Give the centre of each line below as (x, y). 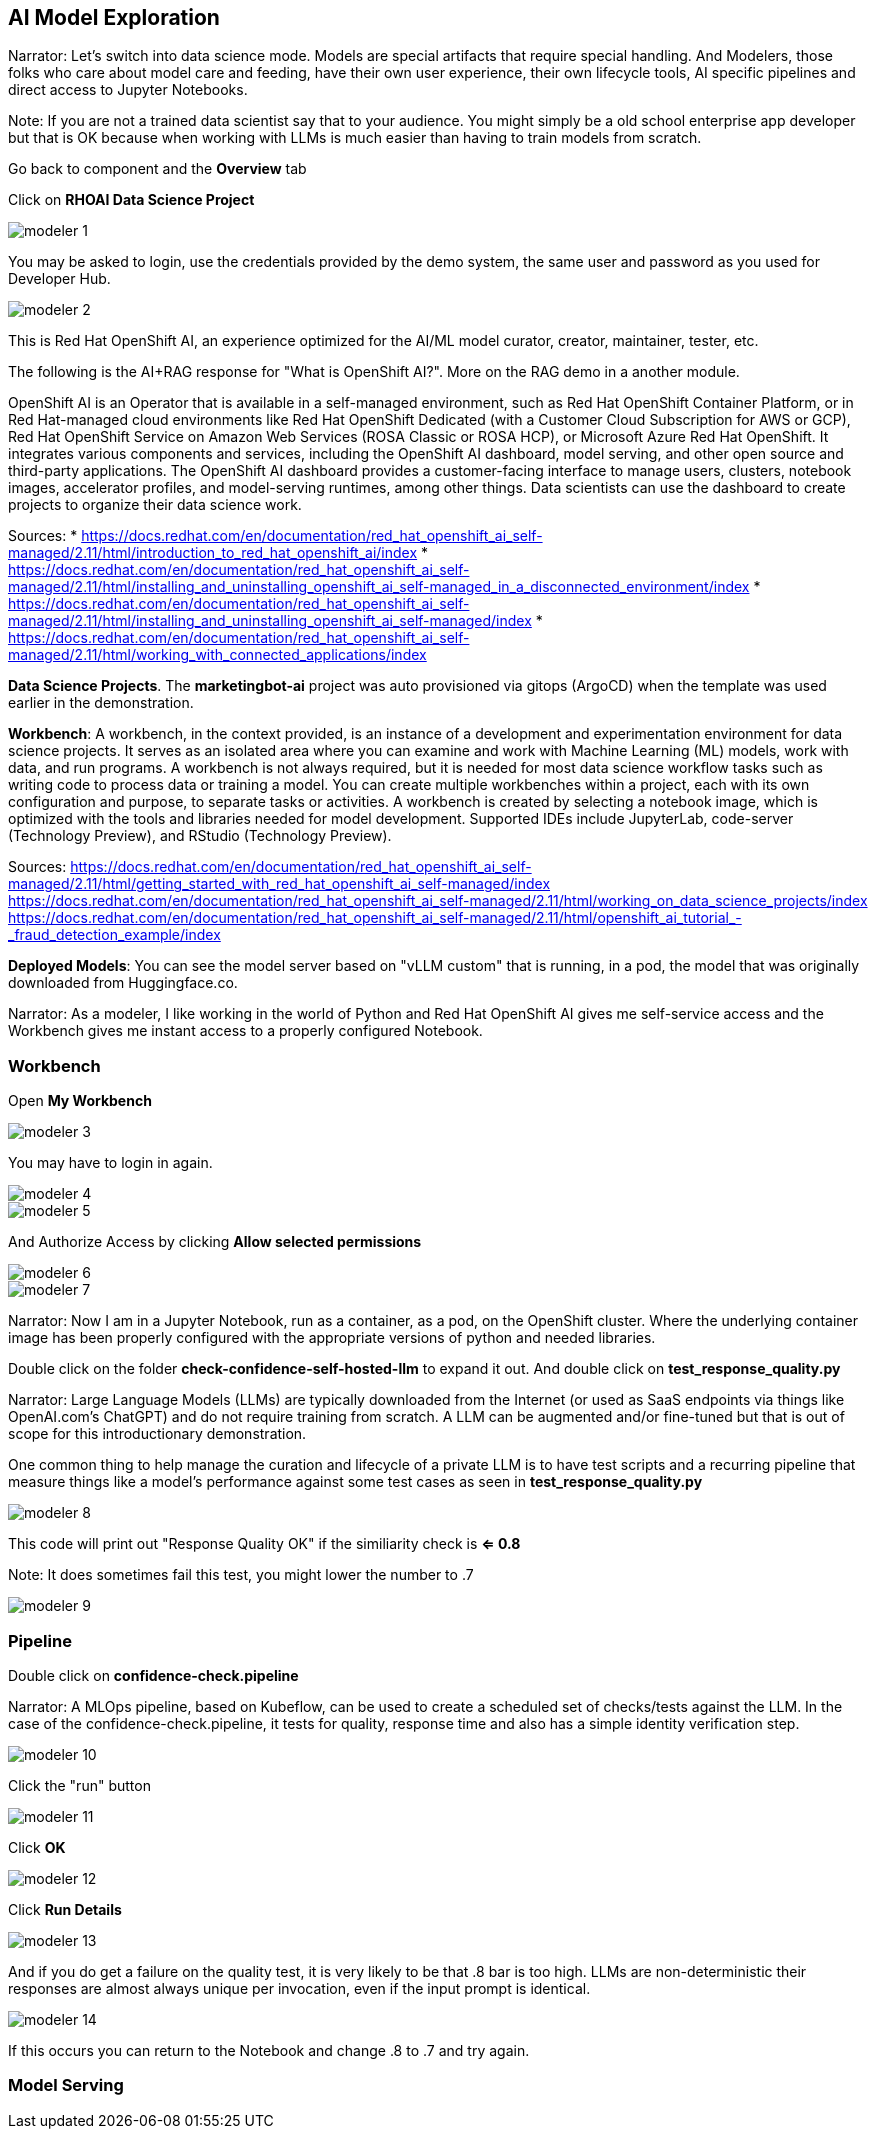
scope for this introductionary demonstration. (157, 1434)
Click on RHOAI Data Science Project (131, 200)
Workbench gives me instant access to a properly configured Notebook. (245, 1031)
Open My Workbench (80, 1101)
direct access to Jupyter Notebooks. (128, 90)
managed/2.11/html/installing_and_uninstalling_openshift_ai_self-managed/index (270, 621)
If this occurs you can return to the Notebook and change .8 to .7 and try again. (269, 2050)
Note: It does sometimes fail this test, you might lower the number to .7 (241, 1575)
